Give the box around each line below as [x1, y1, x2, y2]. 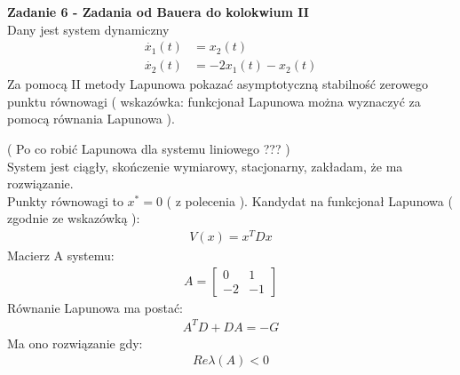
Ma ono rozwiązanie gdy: [7, 333, 143, 352]
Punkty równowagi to [7, 191, 123, 210]
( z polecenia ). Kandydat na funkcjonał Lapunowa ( [166, 191, 453, 210]
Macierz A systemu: [7, 246, 115, 265]
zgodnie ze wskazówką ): [7, 209, 140, 227]
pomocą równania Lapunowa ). [7, 109, 175, 128]
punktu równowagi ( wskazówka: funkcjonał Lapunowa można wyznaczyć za [7, 92, 421, 110]
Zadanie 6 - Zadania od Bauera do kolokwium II [7, 3, 309, 20]
